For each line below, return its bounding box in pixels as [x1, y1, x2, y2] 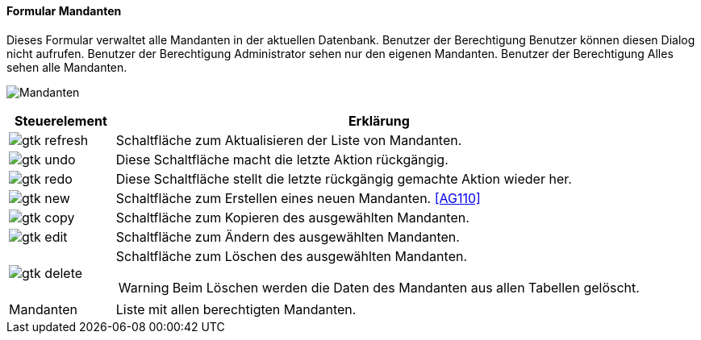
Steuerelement [15, 112, 107, 129]
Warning [118, 279, 169, 296]
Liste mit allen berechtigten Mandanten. [115, 301, 357, 317]
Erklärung [348, 112, 410, 129]
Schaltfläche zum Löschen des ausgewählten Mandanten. [115, 247, 468, 264]
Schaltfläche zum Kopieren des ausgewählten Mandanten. [115, 209, 469, 226]
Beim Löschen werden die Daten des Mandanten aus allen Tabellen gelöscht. [172, 279, 640, 296]
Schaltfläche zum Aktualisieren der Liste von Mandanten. [115, 131, 462, 148]
